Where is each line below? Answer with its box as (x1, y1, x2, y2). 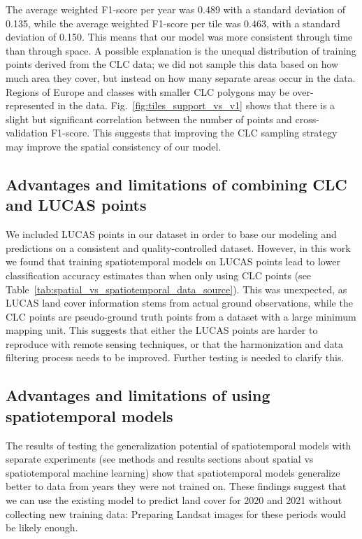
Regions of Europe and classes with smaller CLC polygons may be (6, 84, 289, 99)
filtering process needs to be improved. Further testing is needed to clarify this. (6, 350, 345, 365)
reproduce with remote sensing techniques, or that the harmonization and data (6, 336, 344, 351)
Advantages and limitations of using (6, 384, 270, 406)
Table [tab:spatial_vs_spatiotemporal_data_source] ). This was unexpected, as (6, 281, 347, 296)
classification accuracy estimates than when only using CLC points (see (6, 267, 312, 282)
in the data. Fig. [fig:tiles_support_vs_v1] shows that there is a (57, 98, 335, 113)
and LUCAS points (6, 194, 147, 216)
